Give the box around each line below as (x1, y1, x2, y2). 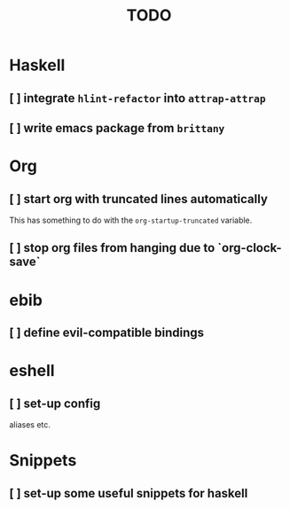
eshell (9, 361, 55, 381)
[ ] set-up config (9, 395, 101, 411)
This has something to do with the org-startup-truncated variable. (9, 215, 253, 225)
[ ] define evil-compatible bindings (9, 325, 205, 340)
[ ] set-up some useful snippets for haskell (9, 485, 248, 501)
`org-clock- (216, 240, 282, 255)
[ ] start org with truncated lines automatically (9, 192, 269, 207)
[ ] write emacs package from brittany (9, 121, 225, 136)
